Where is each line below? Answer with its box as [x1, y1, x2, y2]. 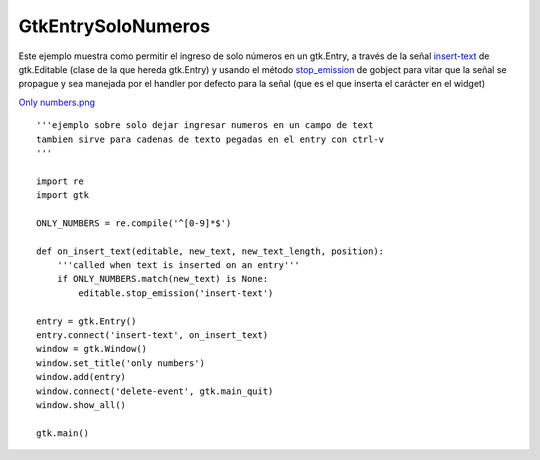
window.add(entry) [36, 371, 127, 383]
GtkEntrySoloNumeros [18, 15, 210, 37]
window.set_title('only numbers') [36, 357, 205, 369]
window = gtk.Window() [36, 343, 148, 355]
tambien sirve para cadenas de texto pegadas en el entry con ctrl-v [36, 133, 385, 145]
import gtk [36, 190, 90, 201]
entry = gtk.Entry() [36, 315, 137, 327]
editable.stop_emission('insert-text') [78, 287, 274, 299]
